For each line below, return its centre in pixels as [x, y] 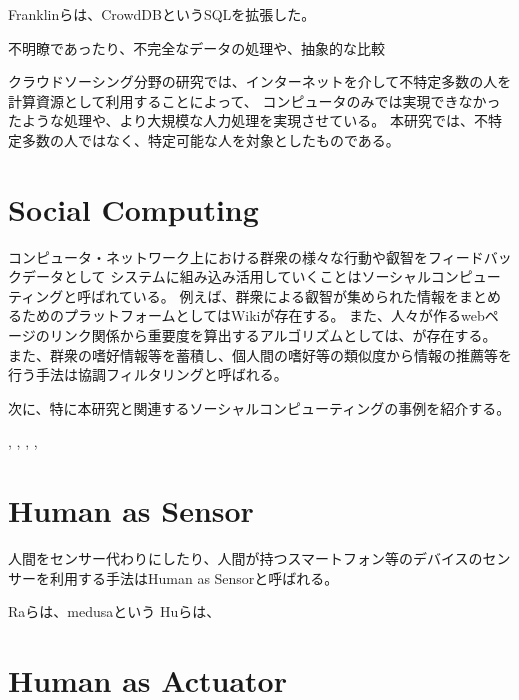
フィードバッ [469, 256]
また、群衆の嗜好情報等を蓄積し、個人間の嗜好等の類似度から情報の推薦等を [260, 354]
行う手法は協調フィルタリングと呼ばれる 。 [148, 374]
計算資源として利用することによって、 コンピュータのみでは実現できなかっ [254, 100]
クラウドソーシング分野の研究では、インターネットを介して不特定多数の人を [260, 81]
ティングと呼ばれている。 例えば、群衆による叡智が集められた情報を [233, 295]
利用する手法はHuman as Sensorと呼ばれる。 [194, 577]
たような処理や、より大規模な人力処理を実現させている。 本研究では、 [241, 120]
